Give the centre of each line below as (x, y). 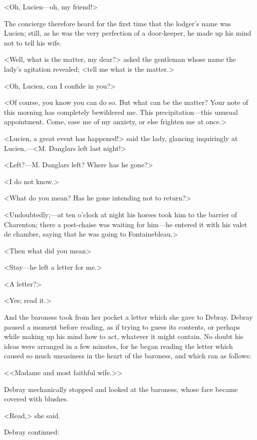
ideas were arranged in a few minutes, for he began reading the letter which (119, 346)
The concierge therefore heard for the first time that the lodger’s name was (118, 23)
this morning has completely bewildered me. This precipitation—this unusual (121, 112)
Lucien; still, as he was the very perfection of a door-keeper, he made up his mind (128, 33)
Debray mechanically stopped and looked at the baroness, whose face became (121, 389)
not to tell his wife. (33, 42)
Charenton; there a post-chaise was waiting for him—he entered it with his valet (126, 224)
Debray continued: (32, 432)
